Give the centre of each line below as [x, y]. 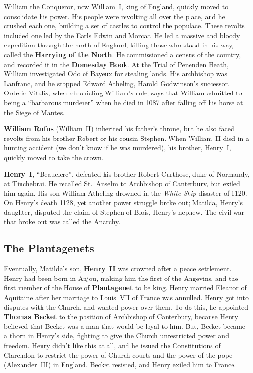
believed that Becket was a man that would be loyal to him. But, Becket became [125, 326]
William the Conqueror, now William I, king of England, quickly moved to [116, 6]
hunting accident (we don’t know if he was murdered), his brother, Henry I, [117, 148]
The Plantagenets [49, 248]
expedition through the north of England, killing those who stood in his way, [119, 45]
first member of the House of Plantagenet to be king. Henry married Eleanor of [125, 288]
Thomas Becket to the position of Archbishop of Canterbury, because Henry [121, 316]
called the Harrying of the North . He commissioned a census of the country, [123, 54]
